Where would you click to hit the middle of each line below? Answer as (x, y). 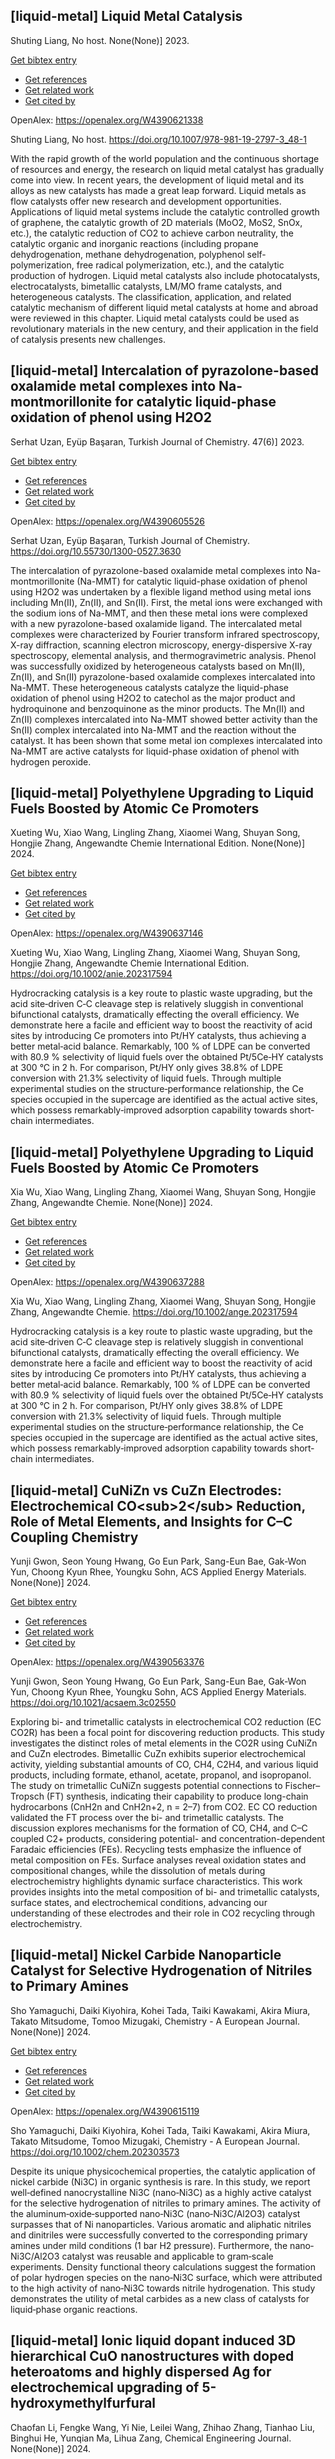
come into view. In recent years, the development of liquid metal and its (157, 180)
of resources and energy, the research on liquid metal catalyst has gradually (167, 169)
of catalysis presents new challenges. (88, 339)
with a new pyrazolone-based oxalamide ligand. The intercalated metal (156, 623)
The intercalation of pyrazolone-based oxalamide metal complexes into (156, 570)
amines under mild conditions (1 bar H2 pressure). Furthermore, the (149, 2245)
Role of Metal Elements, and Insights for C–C (151, 1521)
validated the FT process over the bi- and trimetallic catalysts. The (147, 1818)
